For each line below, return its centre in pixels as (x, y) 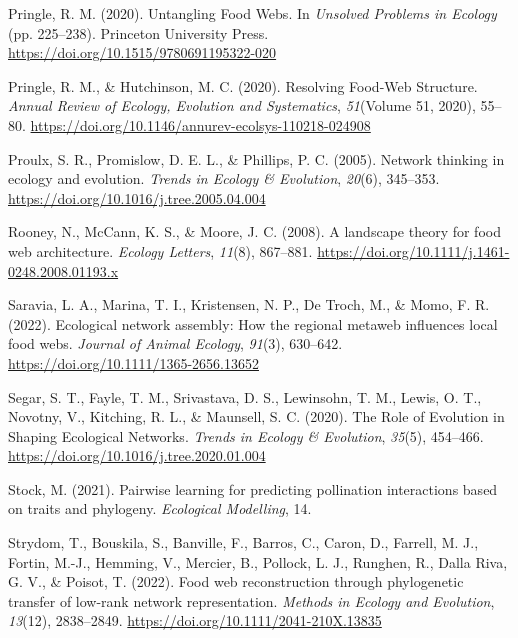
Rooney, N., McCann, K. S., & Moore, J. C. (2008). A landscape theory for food (254, 231)
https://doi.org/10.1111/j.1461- (413, 250)
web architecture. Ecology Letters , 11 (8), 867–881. (160, 250)
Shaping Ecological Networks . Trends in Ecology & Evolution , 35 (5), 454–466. (246, 435)
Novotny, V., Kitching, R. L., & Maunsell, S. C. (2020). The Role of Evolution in (256, 416)
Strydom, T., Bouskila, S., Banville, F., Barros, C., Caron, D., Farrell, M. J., (243, 542)
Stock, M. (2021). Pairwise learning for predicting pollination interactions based (253, 488)
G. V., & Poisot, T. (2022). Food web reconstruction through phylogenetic (236, 581)
